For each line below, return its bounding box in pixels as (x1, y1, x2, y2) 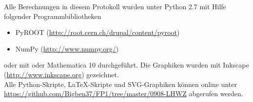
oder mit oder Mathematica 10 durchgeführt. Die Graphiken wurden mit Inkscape (4, 60, 249, 70)
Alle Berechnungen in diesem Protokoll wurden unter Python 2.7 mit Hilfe (4, 1, 226, 11)
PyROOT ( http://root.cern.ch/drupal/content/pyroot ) (15, 27, 180, 37)
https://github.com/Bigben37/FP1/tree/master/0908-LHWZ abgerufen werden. (4, 88, 243, 99)
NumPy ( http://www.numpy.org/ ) (15, 43, 119, 53)
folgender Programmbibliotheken (4, 11, 101, 21)
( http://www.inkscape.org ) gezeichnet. (4, 69, 119, 79)
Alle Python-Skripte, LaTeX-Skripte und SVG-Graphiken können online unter (4, 79, 237, 89)
